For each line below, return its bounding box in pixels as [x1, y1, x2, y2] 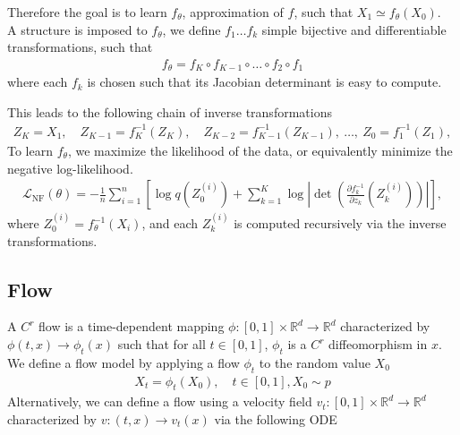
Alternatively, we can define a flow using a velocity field [7, 392, 312, 411]
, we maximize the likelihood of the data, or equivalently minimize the [67, 141, 453, 159]
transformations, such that [7, 38, 153, 56]
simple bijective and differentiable [261, 20, 447, 38]
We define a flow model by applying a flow [7, 353, 240, 371]
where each [7, 72, 68, 91]
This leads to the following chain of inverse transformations [7, 102, 332, 121]
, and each [141, 214, 199, 233]
